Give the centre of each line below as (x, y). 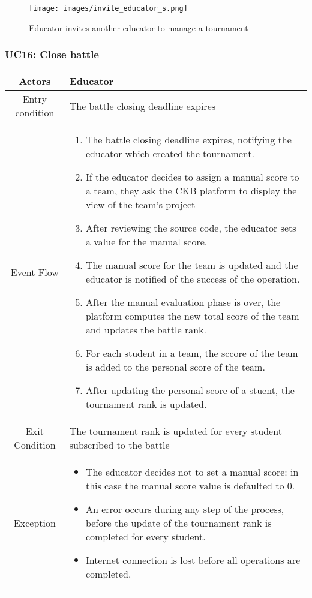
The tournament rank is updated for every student (175, 431)
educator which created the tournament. (170, 154)
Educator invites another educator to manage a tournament (139, 27)
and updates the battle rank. (146, 330)
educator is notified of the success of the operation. (193, 279)
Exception (34, 523)
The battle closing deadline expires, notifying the (188, 140)
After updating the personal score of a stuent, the (190, 390)
